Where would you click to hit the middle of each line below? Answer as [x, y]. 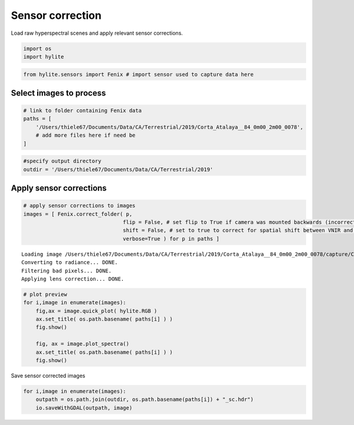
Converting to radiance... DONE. [70, 263]
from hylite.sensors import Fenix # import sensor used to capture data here [138, 74]
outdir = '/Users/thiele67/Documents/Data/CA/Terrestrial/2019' [118, 169]
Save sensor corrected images [48, 376]
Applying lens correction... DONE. [73, 279]
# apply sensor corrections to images [79, 206]
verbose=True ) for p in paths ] [171, 238]
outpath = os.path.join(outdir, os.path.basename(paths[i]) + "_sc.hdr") [145, 400]
